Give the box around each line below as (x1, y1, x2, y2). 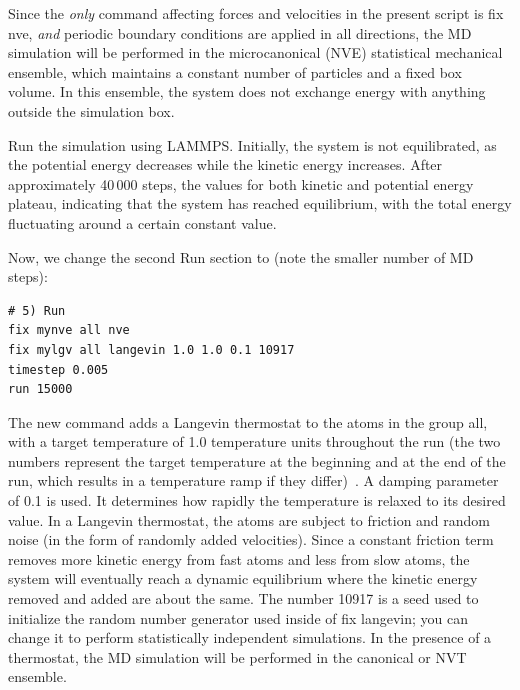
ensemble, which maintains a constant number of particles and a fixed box (8, 61, 462, 82)
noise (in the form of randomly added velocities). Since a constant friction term (8, 529, 494, 550)
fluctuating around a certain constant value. (8, 212, 277, 233)
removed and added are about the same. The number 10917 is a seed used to (8, 588, 479, 609)
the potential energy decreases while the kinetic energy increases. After (8, 154, 443, 175)
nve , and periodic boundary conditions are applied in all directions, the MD (8, 22, 472, 43)
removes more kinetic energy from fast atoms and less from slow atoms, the (8, 548, 470, 569)
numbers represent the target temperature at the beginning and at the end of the (8, 450, 506, 471)
